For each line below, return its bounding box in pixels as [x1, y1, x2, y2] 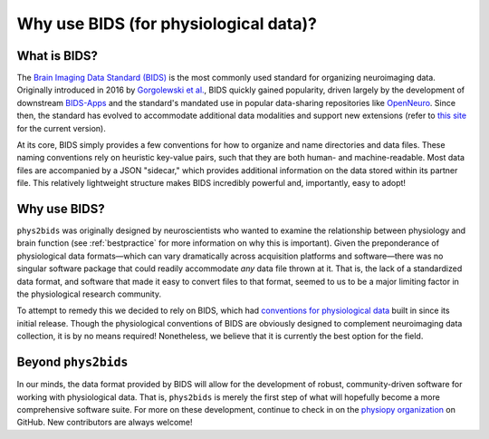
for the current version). [16, 122, 106, 133]
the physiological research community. [16, 288, 162, 299]
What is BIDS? [16, 48, 99, 63]
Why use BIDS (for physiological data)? [16, 14, 317, 34]
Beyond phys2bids [16, 355, 129, 370]
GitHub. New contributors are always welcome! [16, 417, 193, 428]
